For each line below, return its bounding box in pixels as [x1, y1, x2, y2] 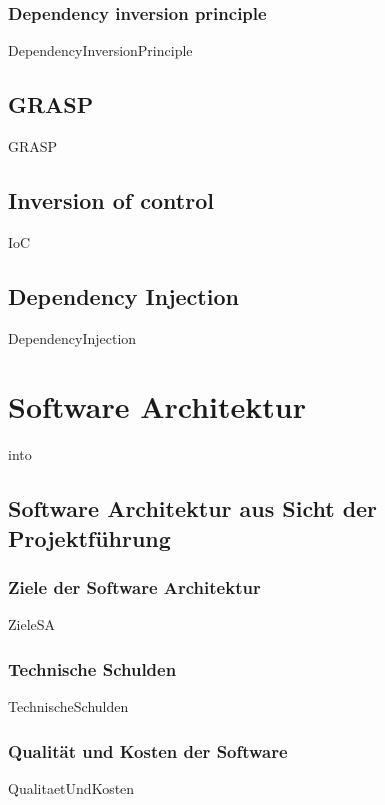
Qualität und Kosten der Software [8, 738, 288, 763]
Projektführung [8, 522, 171, 553]
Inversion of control [8, 185, 214, 215]
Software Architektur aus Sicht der [8, 493, 378, 524]
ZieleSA [8, 614, 56, 635]
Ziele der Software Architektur [8, 575, 261, 600]
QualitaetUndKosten [8, 777, 135, 798]
